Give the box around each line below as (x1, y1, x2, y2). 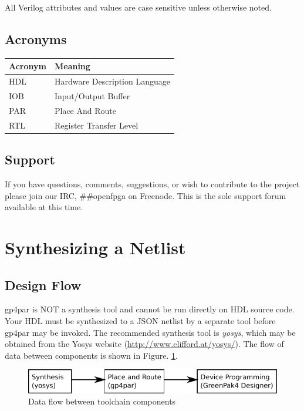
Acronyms (5, 29, 67, 48)
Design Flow (5, 275, 82, 294)
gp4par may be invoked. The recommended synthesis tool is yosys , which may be (5, 326, 296, 338)
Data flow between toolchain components (28, 395, 176, 407)
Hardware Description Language (54, 75, 170, 87)
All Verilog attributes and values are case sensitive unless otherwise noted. (5, 1, 272, 13)
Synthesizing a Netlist (5, 235, 186, 259)
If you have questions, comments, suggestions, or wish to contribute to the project (5, 177, 300, 190)
